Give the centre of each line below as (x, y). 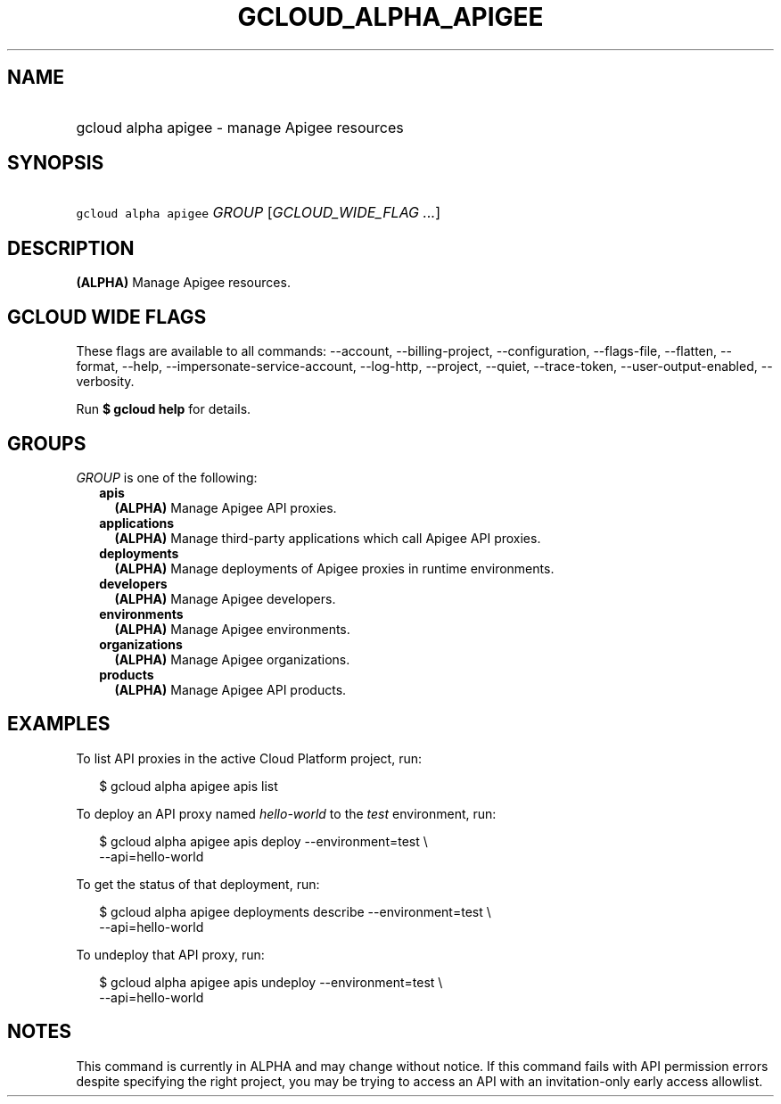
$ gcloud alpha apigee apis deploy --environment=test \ (263, 841)
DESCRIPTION (71, 248)
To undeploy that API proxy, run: (170, 954)
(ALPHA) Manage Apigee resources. (183, 283)
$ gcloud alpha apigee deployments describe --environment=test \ (295, 911)
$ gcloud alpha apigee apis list (189, 786)
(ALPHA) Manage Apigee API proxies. (226, 507)
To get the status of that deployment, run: (198, 884)
